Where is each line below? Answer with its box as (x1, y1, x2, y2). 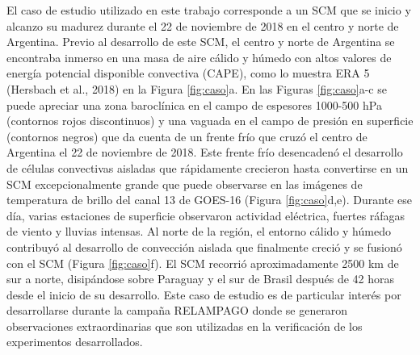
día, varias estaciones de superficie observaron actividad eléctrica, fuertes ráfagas (6, 207, 405, 223)
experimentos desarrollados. (6, 333, 143, 350)
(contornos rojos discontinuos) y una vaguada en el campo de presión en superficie (6, 112, 414, 129)
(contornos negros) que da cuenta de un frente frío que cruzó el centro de (6, 127, 367, 144)
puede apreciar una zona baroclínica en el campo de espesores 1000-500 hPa (6, 96, 382, 113)
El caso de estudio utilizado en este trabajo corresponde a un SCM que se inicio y (6, 2, 411, 18)
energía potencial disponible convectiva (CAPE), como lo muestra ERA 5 (6, 65, 370, 81)
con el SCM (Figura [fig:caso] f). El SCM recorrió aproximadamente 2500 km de (6, 254, 399, 271)
